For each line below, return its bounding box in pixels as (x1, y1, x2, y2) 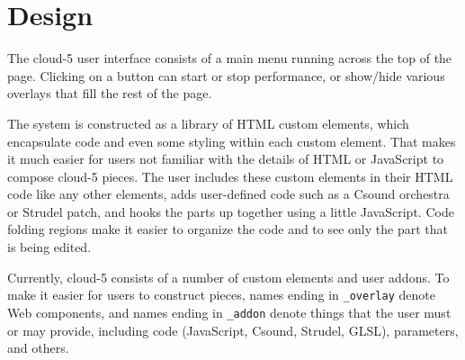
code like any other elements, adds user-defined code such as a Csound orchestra (7, 184, 450, 203)
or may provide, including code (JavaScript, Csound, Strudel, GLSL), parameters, (7, 320, 459, 339)
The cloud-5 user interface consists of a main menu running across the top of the (7, 49, 452, 67)
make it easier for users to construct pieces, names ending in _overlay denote (7, 285, 435, 304)
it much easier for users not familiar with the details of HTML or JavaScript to (7, 149, 444, 168)
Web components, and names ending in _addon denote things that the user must (7, 302, 452, 321)
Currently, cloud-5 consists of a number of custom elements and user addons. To (7, 267, 450, 286)
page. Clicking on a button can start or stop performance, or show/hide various (7, 66, 445, 85)
